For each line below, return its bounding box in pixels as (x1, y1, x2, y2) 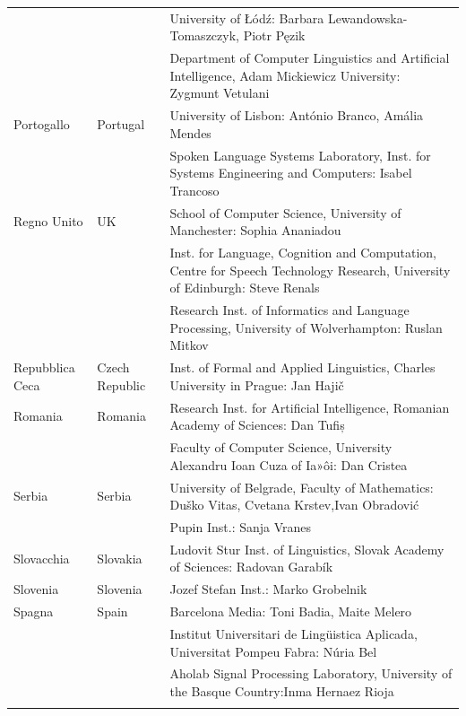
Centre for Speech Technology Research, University (169, 260, 451, 279)
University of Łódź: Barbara (169, 8, 324, 27)
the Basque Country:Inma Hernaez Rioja (169, 681, 394, 700)
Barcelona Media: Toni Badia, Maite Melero (169, 602, 412, 621)
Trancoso (169, 180, 220, 199)
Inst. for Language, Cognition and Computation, (169, 243, 436, 262)
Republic (97, 375, 146, 394)
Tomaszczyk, (169, 26, 239, 45)
